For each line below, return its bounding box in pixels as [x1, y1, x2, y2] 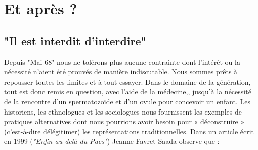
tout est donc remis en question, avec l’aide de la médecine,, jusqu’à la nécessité [4, 86, 251, 97]
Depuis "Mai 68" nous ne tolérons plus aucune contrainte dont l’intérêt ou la [4, 56, 240, 67]
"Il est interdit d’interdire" [4, 32, 146, 48]
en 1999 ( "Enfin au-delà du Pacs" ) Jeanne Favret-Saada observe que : [4, 136, 220, 146]
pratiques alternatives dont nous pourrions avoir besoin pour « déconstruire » [4, 116, 245, 127]
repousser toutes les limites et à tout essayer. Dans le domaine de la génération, [4, 76, 251, 87]
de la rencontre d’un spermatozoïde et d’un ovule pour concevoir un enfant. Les [4, 96, 251, 106]
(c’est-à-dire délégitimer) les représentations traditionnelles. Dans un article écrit [4, 126, 254, 136]
